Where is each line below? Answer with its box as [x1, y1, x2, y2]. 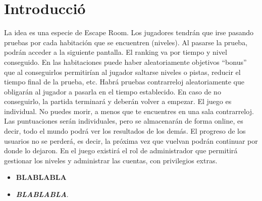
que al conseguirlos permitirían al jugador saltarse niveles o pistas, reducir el [4, 66, 241, 77]
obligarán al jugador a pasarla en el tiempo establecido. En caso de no [4, 86, 221, 96]
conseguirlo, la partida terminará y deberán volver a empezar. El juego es [4, 96, 232, 107]
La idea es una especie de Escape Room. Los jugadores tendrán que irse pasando [4, 27, 254, 38]
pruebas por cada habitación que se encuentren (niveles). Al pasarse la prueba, [4, 37, 248, 47]
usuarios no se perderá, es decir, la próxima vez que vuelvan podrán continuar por [4, 135, 258, 146]
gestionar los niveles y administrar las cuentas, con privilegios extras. [4, 155, 218, 165]
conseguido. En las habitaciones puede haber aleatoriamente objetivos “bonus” [4, 56, 247, 67]
